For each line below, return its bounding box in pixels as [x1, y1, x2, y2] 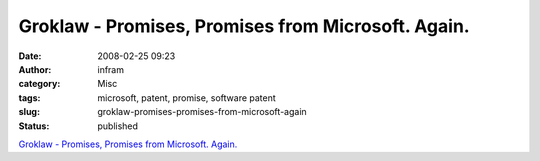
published [97, 120, 139, 132]
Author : [18, 63, 52, 75]
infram [97, 63, 125, 75]
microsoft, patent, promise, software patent [97, 91, 277, 104]
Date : [18, 50, 42, 62]
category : [18, 78, 61, 90]
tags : [18, 91, 41, 104]
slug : [18, 106, 40, 118]
